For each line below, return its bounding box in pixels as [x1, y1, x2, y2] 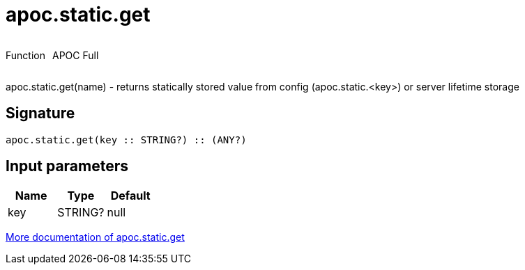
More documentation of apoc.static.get [6, 231, 185, 244]
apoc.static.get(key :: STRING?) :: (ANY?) [6, 134, 247, 145]
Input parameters [6, 157, 129, 175]
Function [6, 49, 45, 61]
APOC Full [52, 49, 99, 61]
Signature [6, 104, 75, 122]
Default [110, 189, 151, 203]
